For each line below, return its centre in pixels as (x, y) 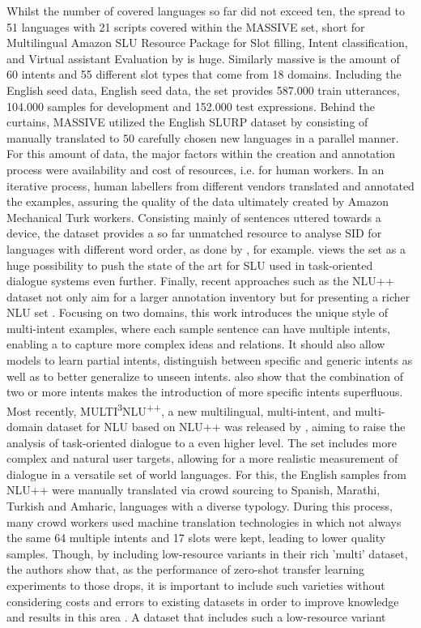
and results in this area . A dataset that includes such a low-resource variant (196, 617)
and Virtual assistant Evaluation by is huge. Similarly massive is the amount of (203, 58)
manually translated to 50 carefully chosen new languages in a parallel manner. (203, 137)
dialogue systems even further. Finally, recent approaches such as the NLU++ (200, 281)
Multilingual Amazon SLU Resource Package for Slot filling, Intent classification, (207, 43)
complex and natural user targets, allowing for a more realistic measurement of (202, 458)
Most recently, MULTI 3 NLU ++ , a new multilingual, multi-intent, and (179, 409)
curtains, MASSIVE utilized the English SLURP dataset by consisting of (187, 122)
